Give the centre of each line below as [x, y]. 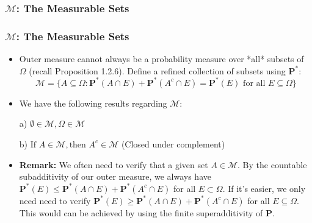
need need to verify [55, 200]
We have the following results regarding [93, 103]
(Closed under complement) [173, 143]
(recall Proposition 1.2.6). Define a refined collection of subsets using [157, 70]
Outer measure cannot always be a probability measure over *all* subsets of [161, 59]
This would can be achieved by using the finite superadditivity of [141, 212]
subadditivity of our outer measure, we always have [115, 176]
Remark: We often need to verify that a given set [114, 164]
